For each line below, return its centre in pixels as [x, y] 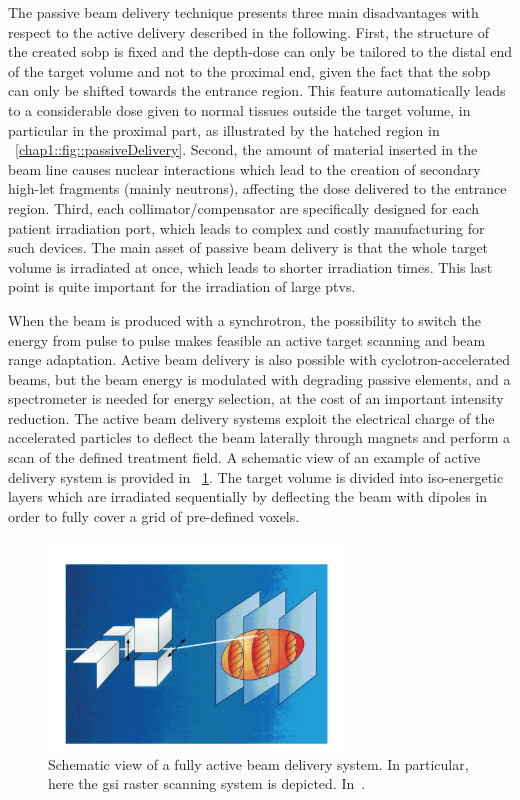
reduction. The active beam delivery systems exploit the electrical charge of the [251, 417]
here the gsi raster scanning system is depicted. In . [207, 783]
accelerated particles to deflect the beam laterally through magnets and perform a [259, 437]
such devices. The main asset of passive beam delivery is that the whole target [248, 247]
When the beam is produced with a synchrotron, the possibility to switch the [245, 319]
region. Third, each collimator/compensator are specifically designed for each [244, 207]
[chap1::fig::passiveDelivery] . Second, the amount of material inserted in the [246, 149]
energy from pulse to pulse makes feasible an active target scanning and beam [247, 339]
